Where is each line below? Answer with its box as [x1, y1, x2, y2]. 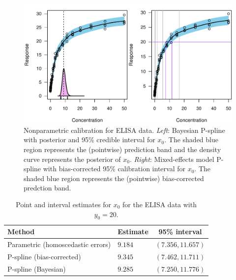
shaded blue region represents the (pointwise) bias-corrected [24, 173, 204, 183]
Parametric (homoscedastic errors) [7, 239, 111, 249]
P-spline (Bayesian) [7, 263, 66, 274]
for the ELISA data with [122, 199, 197, 209]
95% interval [158, 226, 202, 237]
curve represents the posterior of [24, 154, 121, 164]
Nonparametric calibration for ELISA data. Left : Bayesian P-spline [24, 124, 225, 135]
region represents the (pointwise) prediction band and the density [24, 144, 221, 154]
